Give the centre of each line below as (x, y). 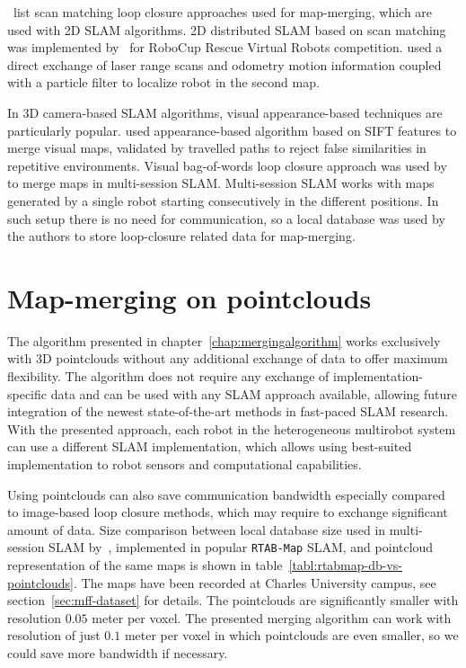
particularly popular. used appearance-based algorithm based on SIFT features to (232, 130)
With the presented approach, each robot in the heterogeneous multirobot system (232, 428)
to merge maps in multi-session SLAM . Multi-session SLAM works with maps (221, 183)
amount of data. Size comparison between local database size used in (197, 529)
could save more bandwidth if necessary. (118, 653)
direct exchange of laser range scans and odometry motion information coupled (224, 64)
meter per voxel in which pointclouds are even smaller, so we (291, 635)
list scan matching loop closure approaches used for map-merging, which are (223, 12)
